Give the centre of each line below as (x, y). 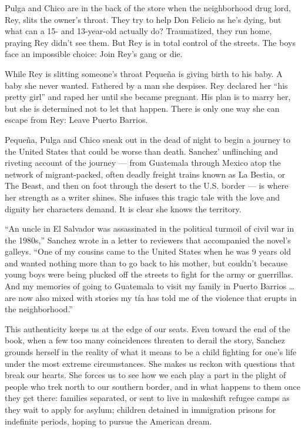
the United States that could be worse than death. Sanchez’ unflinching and (141, 151)
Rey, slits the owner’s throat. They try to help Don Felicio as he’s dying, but (143, 19)
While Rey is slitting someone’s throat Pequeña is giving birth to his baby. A (144, 73)
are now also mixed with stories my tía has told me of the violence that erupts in (151, 297)
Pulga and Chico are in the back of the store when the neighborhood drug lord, (148, 8)
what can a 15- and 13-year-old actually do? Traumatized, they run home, (138, 31)
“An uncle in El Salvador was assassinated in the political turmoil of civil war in (150, 228)
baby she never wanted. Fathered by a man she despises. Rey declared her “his (146, 85)
